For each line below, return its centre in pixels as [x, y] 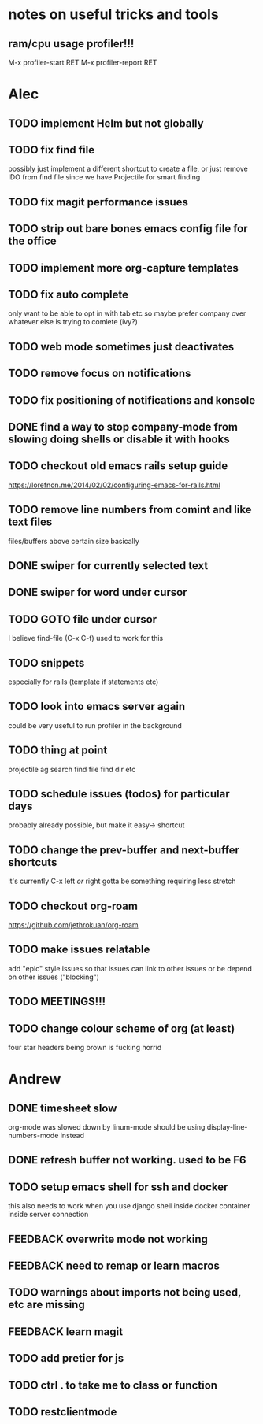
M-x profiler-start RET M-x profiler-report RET [83, 62]
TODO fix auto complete [68, 294]
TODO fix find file [52, 150]
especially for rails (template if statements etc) [83, 682]
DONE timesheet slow [63, 1108]
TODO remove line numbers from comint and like [130, 510]
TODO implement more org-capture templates [123, 268]
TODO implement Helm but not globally [106, 123]
